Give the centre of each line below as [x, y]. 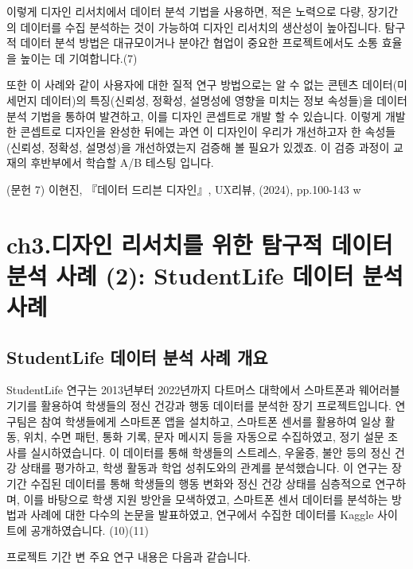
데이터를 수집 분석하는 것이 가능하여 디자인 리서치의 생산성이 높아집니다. [201, 27]
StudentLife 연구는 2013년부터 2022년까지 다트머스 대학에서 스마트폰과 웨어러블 [203, 390]
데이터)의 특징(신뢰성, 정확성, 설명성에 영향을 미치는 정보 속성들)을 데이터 [224, 100]
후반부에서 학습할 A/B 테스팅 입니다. [122, 163]
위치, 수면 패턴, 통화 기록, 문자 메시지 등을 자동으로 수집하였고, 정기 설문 [204, 437]
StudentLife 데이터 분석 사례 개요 [137, 356]
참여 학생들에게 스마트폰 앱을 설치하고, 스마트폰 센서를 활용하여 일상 [211, 421]
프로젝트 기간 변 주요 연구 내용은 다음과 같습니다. [129, 557]
